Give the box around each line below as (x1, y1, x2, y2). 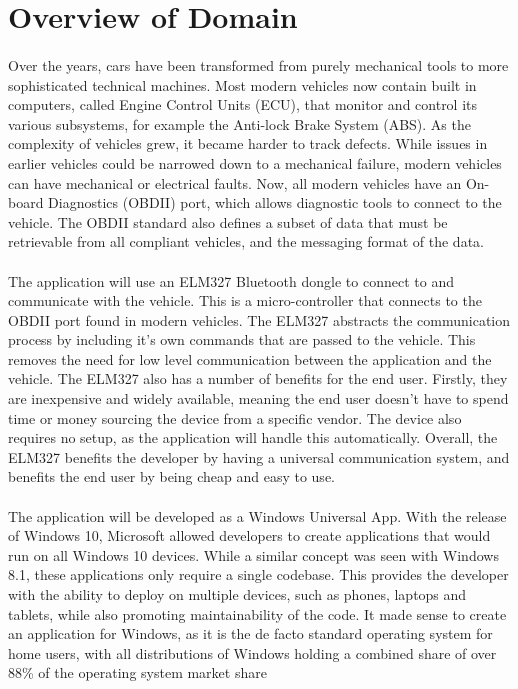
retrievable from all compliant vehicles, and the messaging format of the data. (8, 231, 484, 252)
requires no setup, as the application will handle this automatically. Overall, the (8, 427, 498, 448)
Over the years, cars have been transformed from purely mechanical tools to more (8, 54, 509, 75)
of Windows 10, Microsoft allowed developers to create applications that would (8, 525, 491, 546)
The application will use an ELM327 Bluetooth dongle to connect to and (8, 270, 454, 291)
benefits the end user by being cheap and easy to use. (8, 466, 335, 487)
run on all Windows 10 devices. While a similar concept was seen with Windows (8, 544, 499, 565)
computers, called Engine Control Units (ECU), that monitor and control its (8, 94, 478, 115)
